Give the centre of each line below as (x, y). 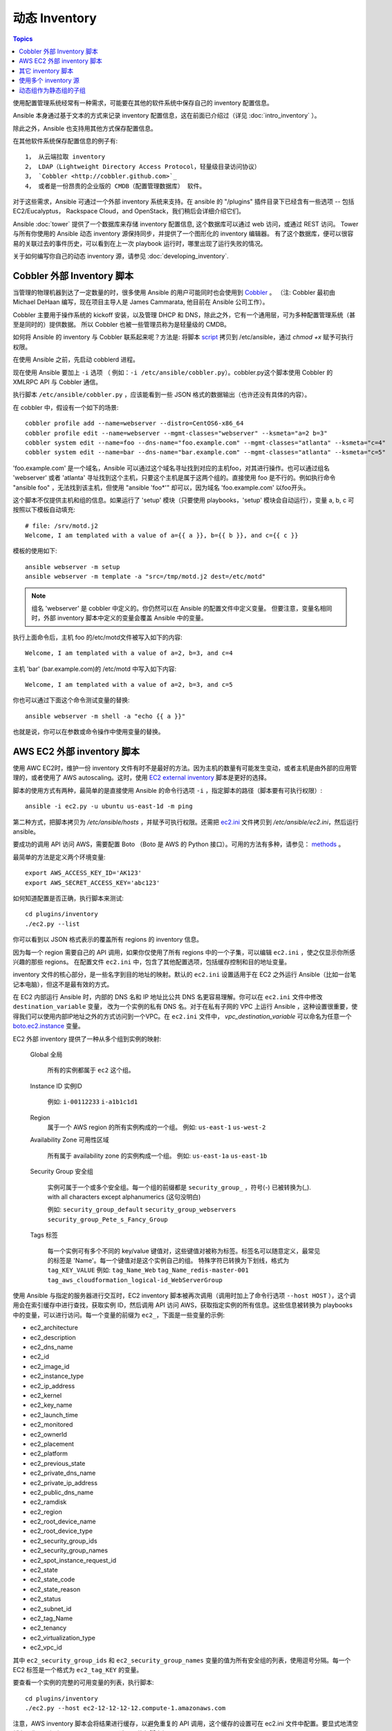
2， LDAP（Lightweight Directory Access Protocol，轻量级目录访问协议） (143, 167)
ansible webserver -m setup (73, 567)
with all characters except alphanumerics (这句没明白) (124, 1196)
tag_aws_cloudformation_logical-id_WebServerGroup (135, 1280)
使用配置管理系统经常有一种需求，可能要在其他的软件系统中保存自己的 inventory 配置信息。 (143, 102)
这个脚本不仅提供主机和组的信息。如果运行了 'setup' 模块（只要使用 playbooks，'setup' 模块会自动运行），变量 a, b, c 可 (184, 500)
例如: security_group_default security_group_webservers (142, 1210)
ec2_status (46, 1599)
